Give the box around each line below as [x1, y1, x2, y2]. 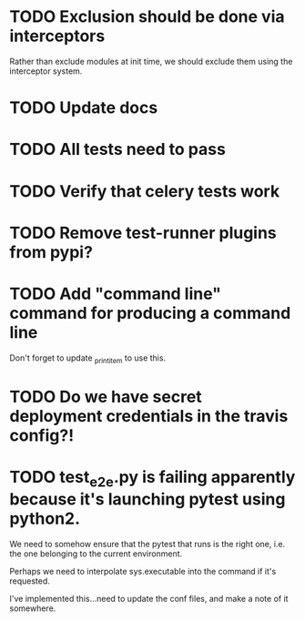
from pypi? [9, 241, 94, 262]
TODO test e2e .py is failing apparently [9, 466, 296, 491]
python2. [9, 508, 80, 529]
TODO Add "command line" [9, 283, 221, 304]
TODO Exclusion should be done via [9, 6, 285, 27]
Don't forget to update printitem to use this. [9, 352, 167, 365]
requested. [9, 575, 50, 586]
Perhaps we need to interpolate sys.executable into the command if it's [9, 566, 277, 577]
